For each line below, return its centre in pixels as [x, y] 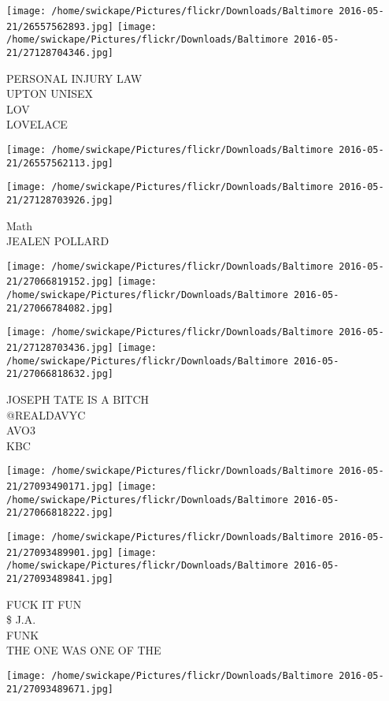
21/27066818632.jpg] [60, 374]
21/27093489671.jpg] [60, 689]
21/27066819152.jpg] [60, 282]
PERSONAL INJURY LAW [74, 78]
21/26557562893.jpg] [60, 26]
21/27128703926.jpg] [60, 200]
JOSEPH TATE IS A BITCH [78, 399]
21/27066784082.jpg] [60, 308]
